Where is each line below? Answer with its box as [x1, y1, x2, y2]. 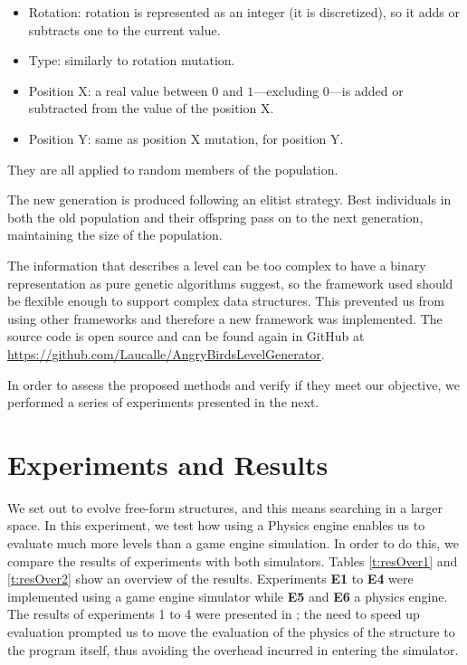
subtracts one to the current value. [28, 20, 221, 39]
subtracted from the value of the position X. [28, 99, 274, 118]
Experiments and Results [7, 445, 329, 482]
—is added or [329, 81, 404, 100]
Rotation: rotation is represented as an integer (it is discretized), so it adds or [28, 3, 460, 21]
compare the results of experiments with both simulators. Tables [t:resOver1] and [7, 551, 458, 570]
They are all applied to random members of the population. [7, 159, 338, 178]
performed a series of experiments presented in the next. [7, 393, 319, 412]
